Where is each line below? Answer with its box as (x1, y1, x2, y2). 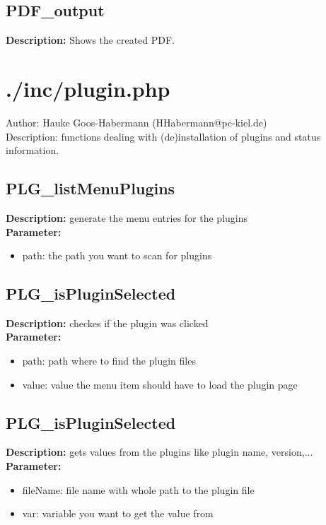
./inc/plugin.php (6, 73, 170, 102)
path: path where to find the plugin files (22, 353, 196, 368)
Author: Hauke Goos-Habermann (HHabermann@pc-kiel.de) (6, 114, 267, 129)
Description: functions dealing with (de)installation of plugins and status (6, 129, 321, 143)
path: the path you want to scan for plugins (22, 248, 212, 263)
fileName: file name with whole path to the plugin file (22, 482, 255, 497)
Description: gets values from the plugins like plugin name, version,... (6, 444, 313, 459)
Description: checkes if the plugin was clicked (6, 315, 209, 330)
